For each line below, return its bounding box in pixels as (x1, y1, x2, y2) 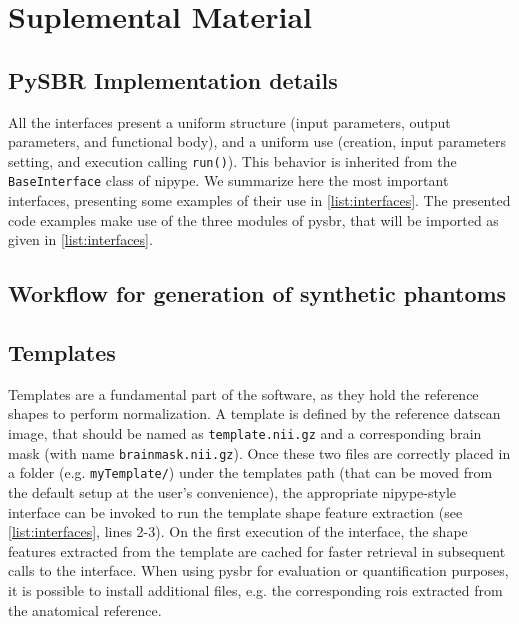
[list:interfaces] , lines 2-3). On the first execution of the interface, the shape (8, 521, 468, 542)
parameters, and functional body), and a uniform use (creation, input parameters (8, 131, 506, 152)
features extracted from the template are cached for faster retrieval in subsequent (8, 540, 506, 561)
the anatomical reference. (8, 599, 162, 620)
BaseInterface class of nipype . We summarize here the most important (8, 170, 449, 191)
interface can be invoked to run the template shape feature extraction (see (8, 501, 463, 522)
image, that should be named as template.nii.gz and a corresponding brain (8, 423, 482, 444)
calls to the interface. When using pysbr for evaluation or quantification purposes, (8, 560, 509, 581)
